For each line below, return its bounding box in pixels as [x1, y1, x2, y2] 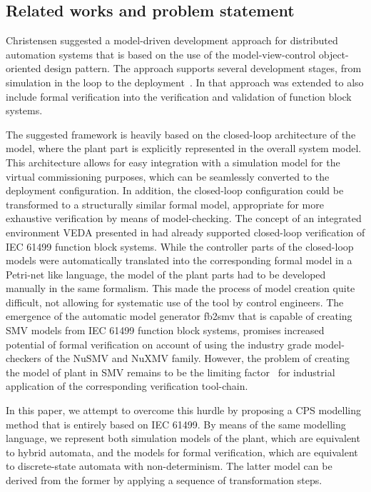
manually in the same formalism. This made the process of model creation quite [6, 281, 355, 296]
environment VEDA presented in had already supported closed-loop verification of [6, 224, 365, 239]
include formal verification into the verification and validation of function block [6, 89, 352, 104]
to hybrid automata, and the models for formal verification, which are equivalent [6, 444, 358, 459]
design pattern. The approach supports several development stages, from [44, 61, 362, 76]
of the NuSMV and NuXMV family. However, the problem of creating [44, 351, 350, 366]
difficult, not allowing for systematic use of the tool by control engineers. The [6, 294, 344, 309]
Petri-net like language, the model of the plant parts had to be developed [6, 266, 326, 281]
